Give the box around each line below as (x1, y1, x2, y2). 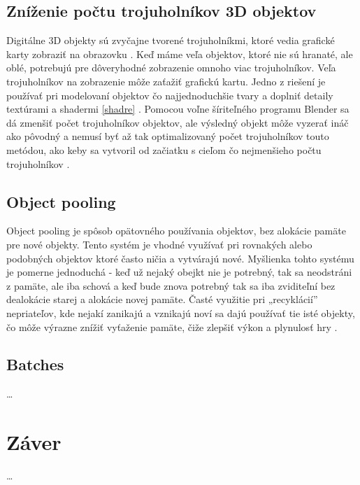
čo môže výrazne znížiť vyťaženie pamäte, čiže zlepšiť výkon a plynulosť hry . (6, 319, 338, 334)
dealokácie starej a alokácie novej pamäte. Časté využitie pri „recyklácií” (6, 292, 318, 307)
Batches (6, 353, 64, 375)
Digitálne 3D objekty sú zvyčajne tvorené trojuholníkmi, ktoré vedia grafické (6, 33, 335, 48)
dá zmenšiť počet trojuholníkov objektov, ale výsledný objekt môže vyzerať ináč (6, 115, 349, 129)
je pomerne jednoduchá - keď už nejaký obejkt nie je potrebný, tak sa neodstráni (6, 265, 352, 279)
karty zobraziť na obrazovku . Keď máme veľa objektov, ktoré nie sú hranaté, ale (6, 46, 353, 61)
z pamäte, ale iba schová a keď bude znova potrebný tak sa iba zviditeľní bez (6, 278, 336, 293)
